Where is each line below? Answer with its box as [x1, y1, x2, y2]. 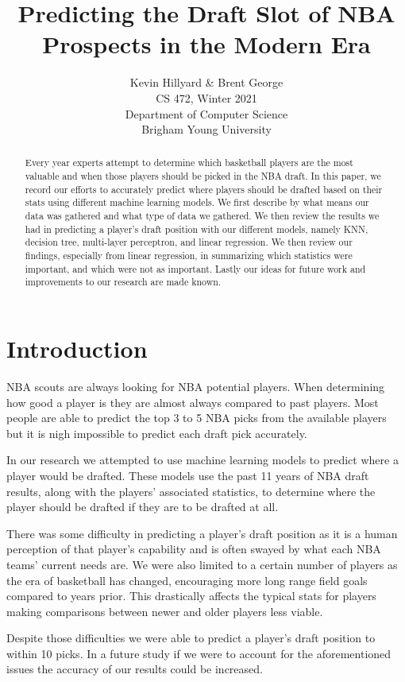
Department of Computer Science [125, 105, 288, 122]
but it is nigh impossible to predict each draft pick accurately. [6, 424, 307, 441]
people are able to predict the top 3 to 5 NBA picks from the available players [6, 409, 387, 426]
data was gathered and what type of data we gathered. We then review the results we [25, 209, 380, 223]
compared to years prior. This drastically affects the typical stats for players [6, 587, 376, 604]
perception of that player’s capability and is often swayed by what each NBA [6, 541, 381, 557]
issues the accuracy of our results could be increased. [6, 661, 263, 677]
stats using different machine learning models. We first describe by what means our [25, 196, 369, 209]
